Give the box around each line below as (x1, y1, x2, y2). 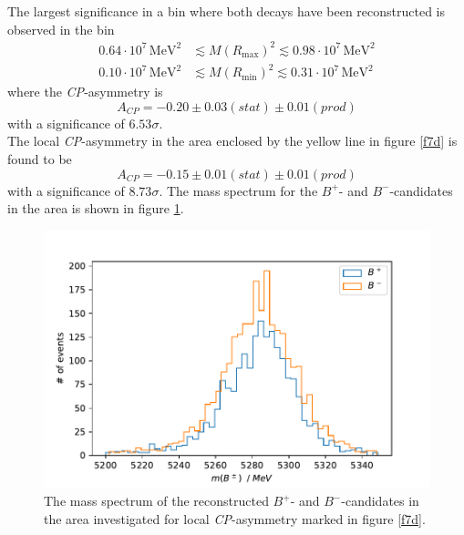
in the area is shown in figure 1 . (7, 199, 184, 218)
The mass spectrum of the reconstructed (44, 491, 269, 510)
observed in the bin (7, 19, 115, 38)
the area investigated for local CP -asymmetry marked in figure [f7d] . (44, 509, 426, 528)
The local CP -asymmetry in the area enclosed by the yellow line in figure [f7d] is (7, 131, 458, 150)
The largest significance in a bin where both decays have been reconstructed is (7, 2, 446, 20)
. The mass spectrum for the (159, 180, 318, 200)
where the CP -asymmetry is (7, 82, 163, 101)
